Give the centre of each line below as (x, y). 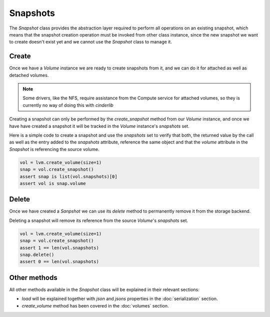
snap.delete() (37, 254)
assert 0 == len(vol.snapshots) (59, 262)
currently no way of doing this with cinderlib (68, 105)
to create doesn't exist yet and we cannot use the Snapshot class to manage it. (90, 42)
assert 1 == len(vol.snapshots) (59, 248)
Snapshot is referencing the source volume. (54, 149)
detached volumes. (29, 75)
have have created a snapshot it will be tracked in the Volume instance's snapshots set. (99, 126)
